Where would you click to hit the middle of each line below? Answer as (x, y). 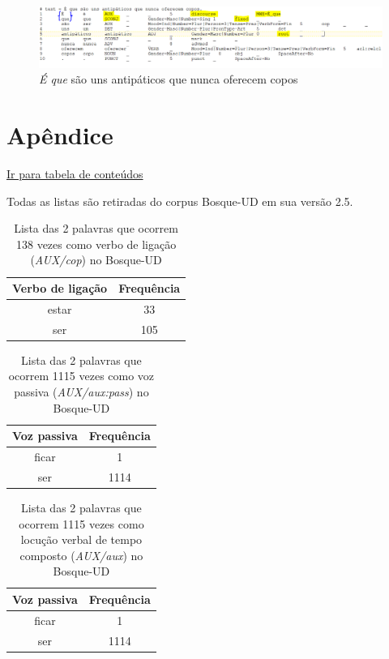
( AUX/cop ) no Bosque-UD (96, 260)
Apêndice (60, 135)
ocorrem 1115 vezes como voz (81, 376)
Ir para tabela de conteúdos (75, 174)
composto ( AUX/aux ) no (81, 555)
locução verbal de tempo (81, 539)
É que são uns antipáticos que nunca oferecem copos (169, 79)
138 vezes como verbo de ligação (96, 244)
